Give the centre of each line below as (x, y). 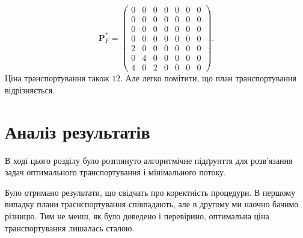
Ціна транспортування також (57, 78)
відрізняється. (30, 89)
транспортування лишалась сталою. (70, 227)
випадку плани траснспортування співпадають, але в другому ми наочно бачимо (152, 204)
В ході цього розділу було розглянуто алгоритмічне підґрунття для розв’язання (149, 160)
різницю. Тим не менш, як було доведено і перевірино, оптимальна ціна (137, 215)
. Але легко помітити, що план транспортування (208, 78)
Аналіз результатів (78, 131)
